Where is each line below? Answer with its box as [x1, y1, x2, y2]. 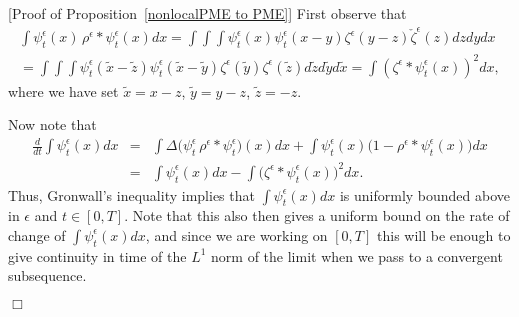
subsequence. [8, 265, 87, 286]
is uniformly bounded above [339, 184, 511, 205]
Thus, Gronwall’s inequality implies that [8, 184, 255, 205]
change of [8, 224, 66, 245]
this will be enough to [377, 224, 511, 245]
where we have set [8, 80, 119, 101]
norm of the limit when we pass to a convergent [211, 245, 503, 266]
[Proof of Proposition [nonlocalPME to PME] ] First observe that [8, 3, 407, 23]
